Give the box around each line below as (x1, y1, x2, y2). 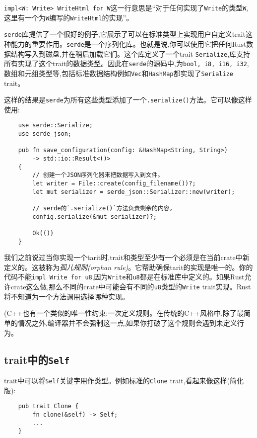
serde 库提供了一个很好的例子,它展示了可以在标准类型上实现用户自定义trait (4, 29, 246, 39)
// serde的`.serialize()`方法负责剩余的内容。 (32, 205, 176, 212)
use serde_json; (18, 130, 72, 138)
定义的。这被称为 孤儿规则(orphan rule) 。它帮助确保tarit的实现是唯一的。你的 (4, 262, 253, 272)
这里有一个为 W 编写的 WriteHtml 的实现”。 (4, 12, 133, 22)
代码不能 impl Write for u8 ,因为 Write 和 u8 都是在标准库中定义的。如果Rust (4, 271, 245, 282)
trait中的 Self (4, 351, 70, 367)
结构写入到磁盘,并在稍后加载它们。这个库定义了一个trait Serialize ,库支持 (10, 48, 251, 59)
